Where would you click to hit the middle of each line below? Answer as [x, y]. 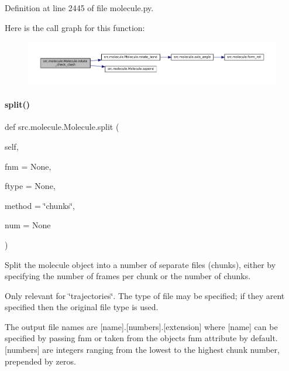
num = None [28, 225]
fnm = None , [28, 166]
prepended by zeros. [40, 361]
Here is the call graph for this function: [75, 27]
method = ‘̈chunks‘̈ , [40, 205]
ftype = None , [30, 186]
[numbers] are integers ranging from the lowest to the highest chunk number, [142, 350]
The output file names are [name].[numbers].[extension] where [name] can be [141, 326]
